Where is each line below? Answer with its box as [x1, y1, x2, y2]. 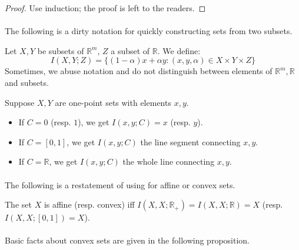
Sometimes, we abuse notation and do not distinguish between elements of [5, 65, 273, 77]
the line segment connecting [140, 135, 241, 148]
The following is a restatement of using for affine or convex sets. [5, 178, 235, 191]
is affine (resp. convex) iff [44, 198, 135, 211]
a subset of [111, 44, 150, 56]
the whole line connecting [122, 155, 215, 168]
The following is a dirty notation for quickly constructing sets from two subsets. [5, 25, 293, 37]
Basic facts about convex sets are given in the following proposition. [5, 234, 250, 246]
